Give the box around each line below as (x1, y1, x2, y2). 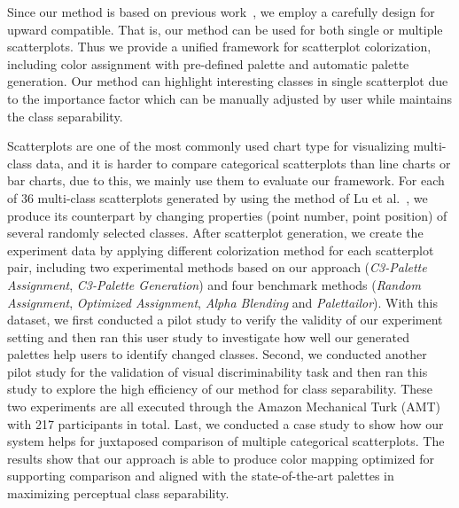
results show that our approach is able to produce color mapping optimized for (7, 449, 435, 467)
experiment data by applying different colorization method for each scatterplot (7, 240, 434, 259)
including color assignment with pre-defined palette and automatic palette (7, 54, 409, 73)
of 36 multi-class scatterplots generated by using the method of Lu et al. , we (7, 188, 428, 207)
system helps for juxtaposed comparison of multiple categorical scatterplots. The (7, 432, 445, 450)
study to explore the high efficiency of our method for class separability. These (7, 379, 433, 398)
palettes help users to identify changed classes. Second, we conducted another (7, 345, 427, 363)
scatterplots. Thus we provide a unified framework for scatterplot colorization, (7, 37, 432, 56)
